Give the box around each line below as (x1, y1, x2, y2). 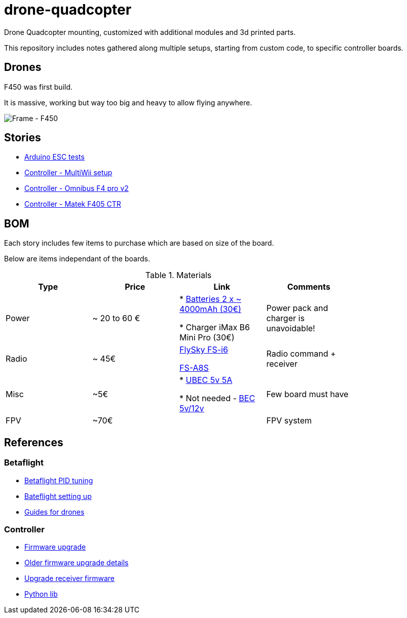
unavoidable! (266, 323, 315, 334)
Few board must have (266, 389, 349, 400)
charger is (266, 313, 305, 324)
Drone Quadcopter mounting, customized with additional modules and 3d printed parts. (4, 27, 296, 36)
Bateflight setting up (24, 491, 92, 500)
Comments (287, 282, 330, 292)
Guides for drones (24, 507, 85, 516)
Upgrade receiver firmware (24, 574, 115, 583)
